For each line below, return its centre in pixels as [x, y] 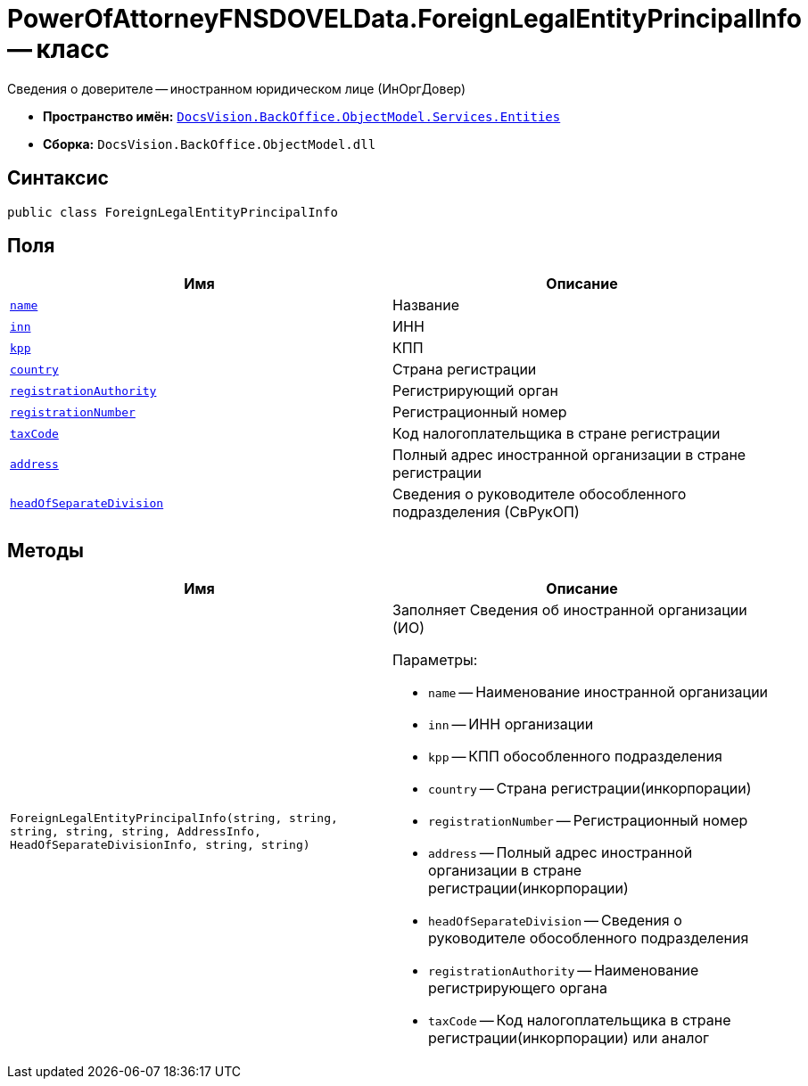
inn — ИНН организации [511, 724]
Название [426, 305]
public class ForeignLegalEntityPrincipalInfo [173, 212]
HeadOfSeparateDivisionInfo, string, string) [160, 844]
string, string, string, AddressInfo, [136, 831]
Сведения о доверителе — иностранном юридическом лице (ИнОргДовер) [237, 88]
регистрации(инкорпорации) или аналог [569, 1038]
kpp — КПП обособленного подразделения [575, 757]
